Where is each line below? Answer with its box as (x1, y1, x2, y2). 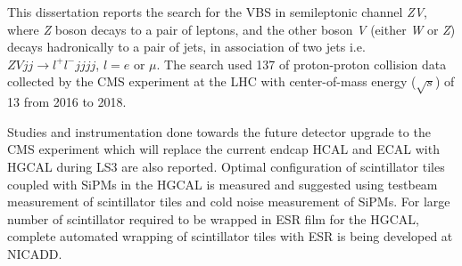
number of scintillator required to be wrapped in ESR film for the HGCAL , (7, 209, 419, 228)
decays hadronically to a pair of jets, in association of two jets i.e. (7, 37, 366, 56)
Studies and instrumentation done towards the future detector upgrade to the (7, 122, 431, 141)
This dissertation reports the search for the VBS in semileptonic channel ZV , (7, 3, 427, 20)
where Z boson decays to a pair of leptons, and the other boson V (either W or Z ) (7, 20, 456, 38)
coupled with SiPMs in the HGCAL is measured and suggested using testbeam (7, 174, 438, 193)
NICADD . (7, 244, 62, 262)
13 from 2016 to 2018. (7, 93, 127, 111)
